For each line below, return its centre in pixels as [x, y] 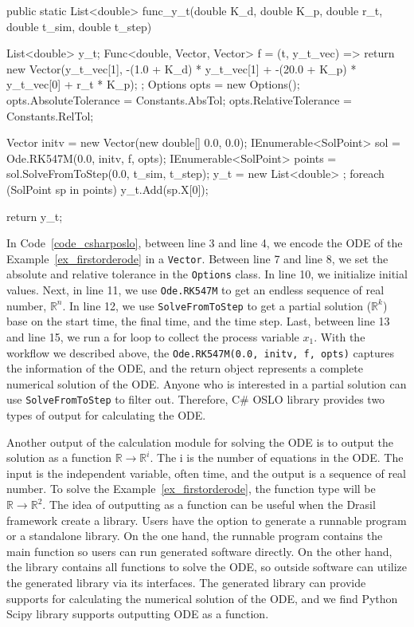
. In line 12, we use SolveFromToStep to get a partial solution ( [217, 305]
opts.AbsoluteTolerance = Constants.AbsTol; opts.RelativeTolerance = [179, 99]
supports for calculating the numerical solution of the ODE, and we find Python [202, 598]
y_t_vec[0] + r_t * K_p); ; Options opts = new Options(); [153, 84]
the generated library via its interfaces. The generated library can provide [186, 582]
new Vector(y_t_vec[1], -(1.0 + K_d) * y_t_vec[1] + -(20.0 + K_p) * [182, 68]
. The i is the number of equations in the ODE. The [277, 457]
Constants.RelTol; [50, 115]
